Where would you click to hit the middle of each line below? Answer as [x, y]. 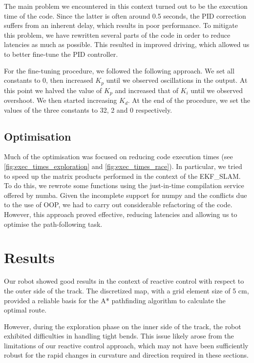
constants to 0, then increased [49, 80]
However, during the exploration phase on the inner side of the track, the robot [123, 326]
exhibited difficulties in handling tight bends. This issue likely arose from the [119, 336]
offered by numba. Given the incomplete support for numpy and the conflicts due [126, 195]
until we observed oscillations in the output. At [177, 80]
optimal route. [25, 310]
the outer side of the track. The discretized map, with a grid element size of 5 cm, [127, 290]
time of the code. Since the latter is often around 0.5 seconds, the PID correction [125, 15]
